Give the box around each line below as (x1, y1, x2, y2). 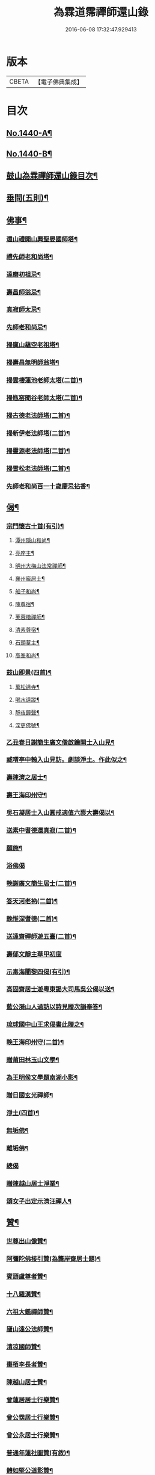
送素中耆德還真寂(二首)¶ (6, 826, 76, 835)
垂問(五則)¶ (6, 193, 49, 203)
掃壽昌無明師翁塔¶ (6, 359, 59, 367)
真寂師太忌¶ (6, 305, 41, 314)
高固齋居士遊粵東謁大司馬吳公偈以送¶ (6, 985, 115, 994)
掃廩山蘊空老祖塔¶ (6, 341, 59, 349)
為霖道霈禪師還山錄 (53, 5, 148, 19)
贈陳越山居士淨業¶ (6, 1179, 59, 1187)
